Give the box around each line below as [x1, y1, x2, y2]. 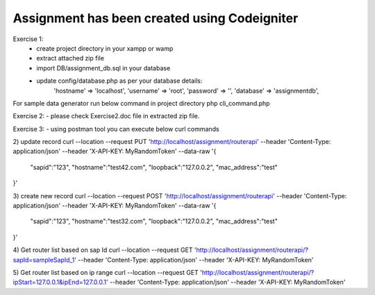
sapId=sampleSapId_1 [12, 255, 75, 264]
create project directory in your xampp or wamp [36, 44, 174, 52]
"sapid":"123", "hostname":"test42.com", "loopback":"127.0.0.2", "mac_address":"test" [30, 163, 278, 171]
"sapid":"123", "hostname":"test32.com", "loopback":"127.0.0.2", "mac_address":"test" [30, 217, 278, 225]
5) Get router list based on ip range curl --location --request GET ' [12, 268, 203, 276]
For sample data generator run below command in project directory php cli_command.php [12, 99, 270, 107]
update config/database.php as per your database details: [36, 77, 203, 85]
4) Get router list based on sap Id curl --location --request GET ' [12, 246, 197, 254]
